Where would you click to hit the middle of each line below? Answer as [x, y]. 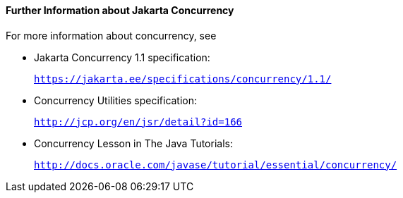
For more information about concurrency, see [111, 35]
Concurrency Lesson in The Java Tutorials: [133, 143]
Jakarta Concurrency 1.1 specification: [122, 57]
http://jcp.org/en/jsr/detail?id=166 [138, 122]
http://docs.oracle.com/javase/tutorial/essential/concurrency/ [216, 165]
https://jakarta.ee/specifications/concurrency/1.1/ [183, 79]
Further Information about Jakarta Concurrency [120, 10]
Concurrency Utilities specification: [116, 100]
